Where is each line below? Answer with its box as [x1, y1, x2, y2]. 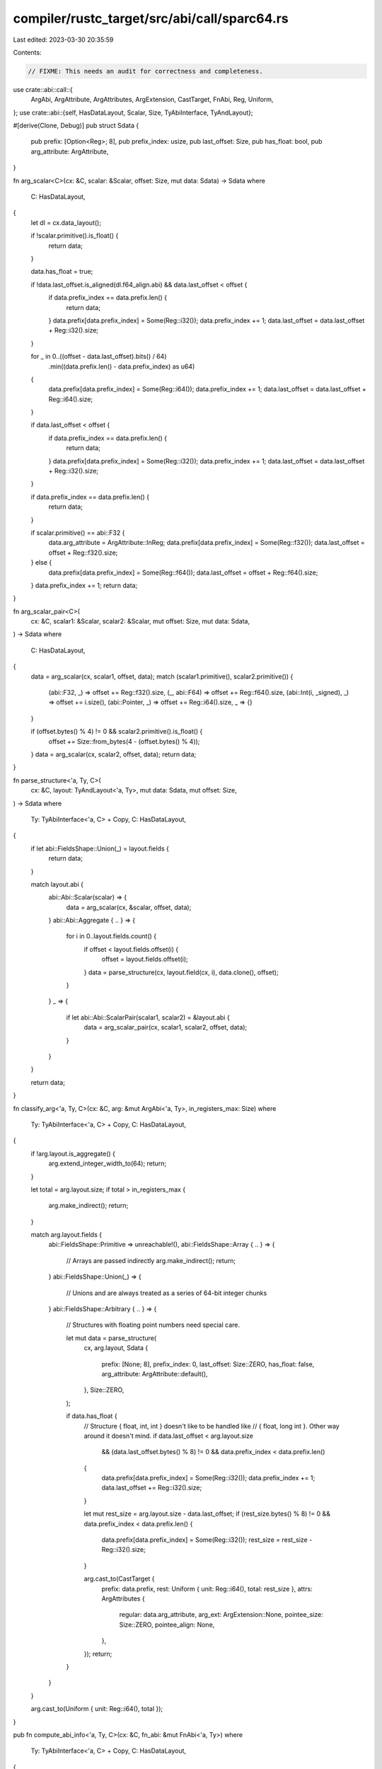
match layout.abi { [30, 880, 84, 888]
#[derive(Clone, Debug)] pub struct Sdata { [13, 121, 139, 130]
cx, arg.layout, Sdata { [83, 1344, 149, 1352]
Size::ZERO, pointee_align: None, [119, 1620, 215, 1629]
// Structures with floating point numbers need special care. [66, 1320, 241, 1330]
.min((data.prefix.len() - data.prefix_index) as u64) [48, 362, 195, 371]
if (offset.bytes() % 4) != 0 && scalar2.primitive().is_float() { [30, 727, 203, 736]
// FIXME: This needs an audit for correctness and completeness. [28, 67, 263, 75]
